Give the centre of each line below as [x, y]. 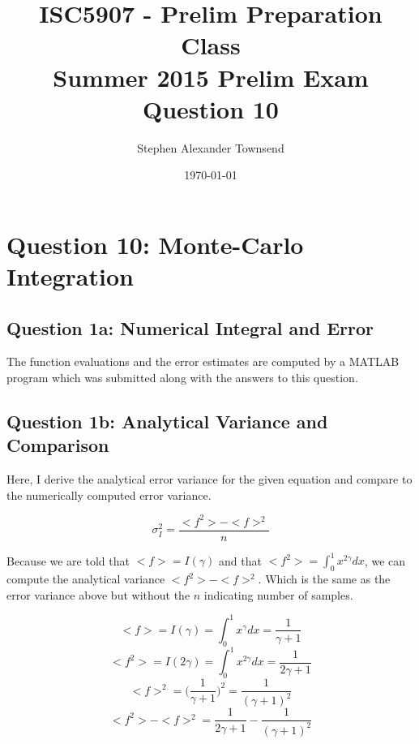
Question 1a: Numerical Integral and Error [190, 327]
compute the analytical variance [86, 579]
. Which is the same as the [324, 579]
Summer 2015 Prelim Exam [211, 77]
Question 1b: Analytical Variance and [167, 421]
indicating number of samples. [278, 594]
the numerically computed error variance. [109, 495]
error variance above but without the [98, 594]
